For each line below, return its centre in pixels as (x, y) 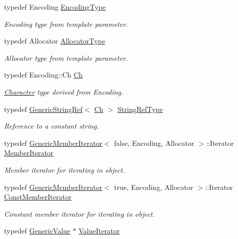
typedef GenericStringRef (43, 109)
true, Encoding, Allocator (154, 187)
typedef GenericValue (37, 231)
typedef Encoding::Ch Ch (44, 75)
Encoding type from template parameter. (66, 24)
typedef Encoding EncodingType (55, 7)
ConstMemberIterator (38, 197)
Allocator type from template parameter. (66, 57)
